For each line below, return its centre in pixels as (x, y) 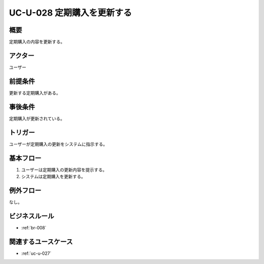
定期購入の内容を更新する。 (37, 42)
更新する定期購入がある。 (35, 93)
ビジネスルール (32, 216)
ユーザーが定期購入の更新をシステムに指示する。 (58, 144)
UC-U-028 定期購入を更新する (70, 13)
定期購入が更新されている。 (37, 118)
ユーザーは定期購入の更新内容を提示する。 (64, 170)
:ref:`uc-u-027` (36, 253)
